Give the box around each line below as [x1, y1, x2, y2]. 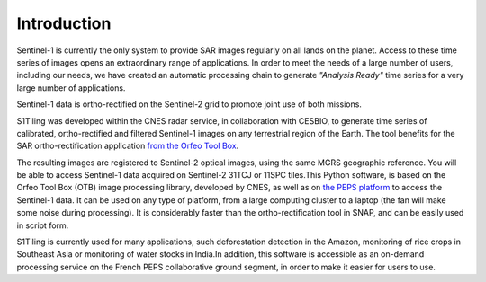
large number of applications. [16, 82, 126, 93]
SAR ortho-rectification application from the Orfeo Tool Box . [16, 140, 239, 152]
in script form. [16, 220, 69, 231]
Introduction [16, 13, 112, 33]
